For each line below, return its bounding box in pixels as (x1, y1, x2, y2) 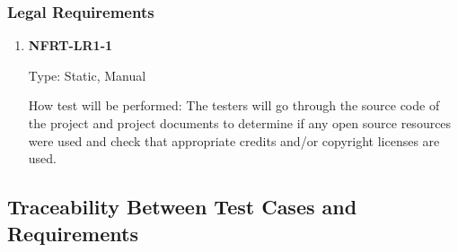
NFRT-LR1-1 (28, 36, 113, 55)
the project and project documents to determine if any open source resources (28, 114, 452, 132)
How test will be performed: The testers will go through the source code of (28, 96, 440, 115)
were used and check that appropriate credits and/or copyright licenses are (28, 131, 440, 150)
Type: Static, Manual (28, 65, 146, 84)
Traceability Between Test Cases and (7, 193, 357, 221)
